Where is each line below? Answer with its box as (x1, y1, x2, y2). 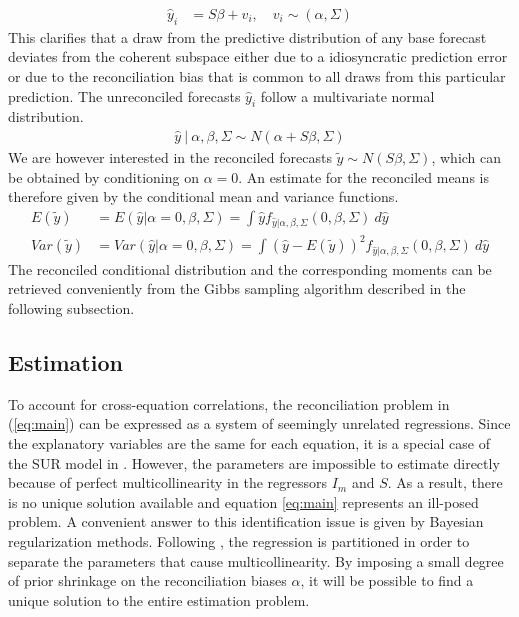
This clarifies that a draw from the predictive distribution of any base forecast (8, 26, 487, 47)
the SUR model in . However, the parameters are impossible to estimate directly (8, 452, 500, 473)
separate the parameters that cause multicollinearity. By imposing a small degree (8, 550, 504, 571)
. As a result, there (387, 472, 503, 493)
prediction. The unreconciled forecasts (8, 85, 241, 106)
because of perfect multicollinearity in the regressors (8, 472, 327, 493)
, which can (431, 147, 502, 168)
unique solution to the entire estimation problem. (8, 589, 310, 610)
